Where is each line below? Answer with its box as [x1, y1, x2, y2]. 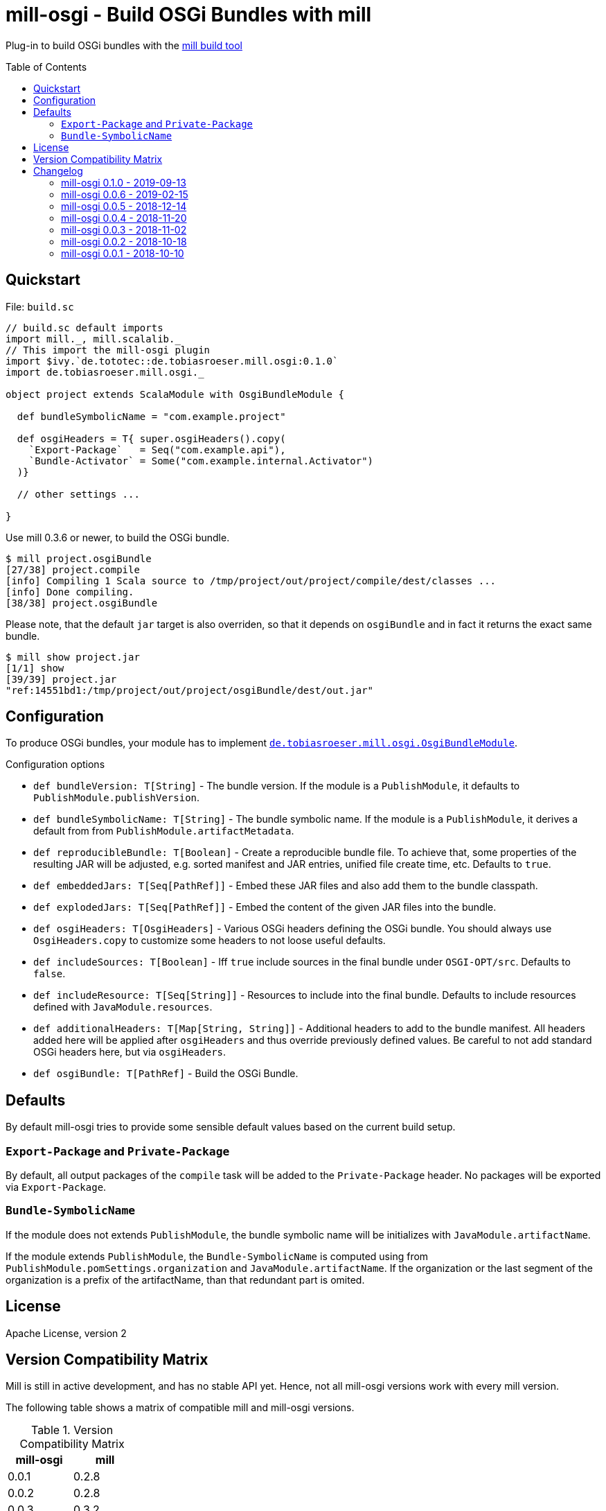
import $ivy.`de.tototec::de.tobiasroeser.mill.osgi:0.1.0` [6, 355, 339, 367]
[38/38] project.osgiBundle [6, 597, 158, 609]
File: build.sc [6, 300, 74, 313]
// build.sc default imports [6, 322, 163, 333]
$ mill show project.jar [6, 651, 140, 663]
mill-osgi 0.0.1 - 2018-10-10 [61, 247, 184, 259]
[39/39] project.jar [6, 673, 117, 685]
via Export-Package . [6, 1181, 107, 1194]
